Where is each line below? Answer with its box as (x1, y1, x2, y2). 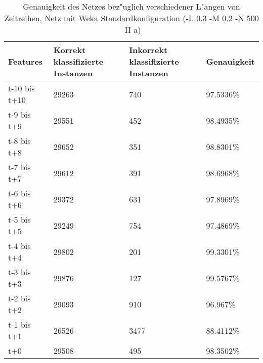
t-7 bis (8, 161, 31, 173)
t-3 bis (8, 266, 31, 278)
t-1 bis (8, 319, 31, 330)
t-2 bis (8, 292, 31, 304)
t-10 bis (8, 82, 35, 94)
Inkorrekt (129, 44, 168, 56)
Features (8, 56, 43, 67)
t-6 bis (8, 187, 31, 199)
